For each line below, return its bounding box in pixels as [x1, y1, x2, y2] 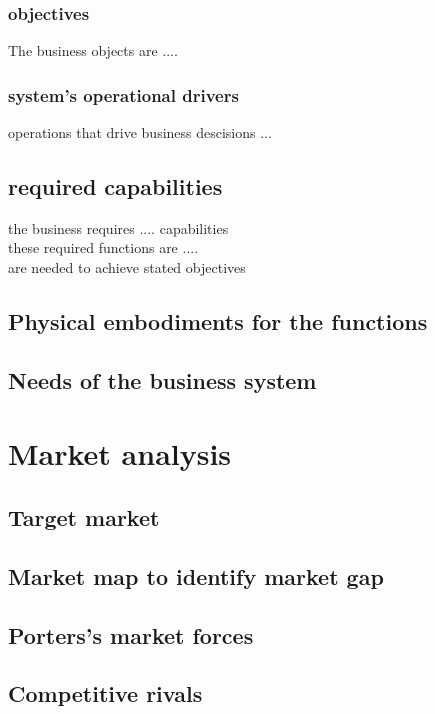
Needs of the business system [8, 364, 317, 395]
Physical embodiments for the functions [8, 306, 428, 336]
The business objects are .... [8, 40, 178, 61]
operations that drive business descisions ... [8, 122, 272, 143]
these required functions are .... [8, 237, 199, 258]
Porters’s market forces [8, 619, 254, 650]
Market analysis [8, 433, 232, 474]
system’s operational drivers [8, 82, 239, 107]
